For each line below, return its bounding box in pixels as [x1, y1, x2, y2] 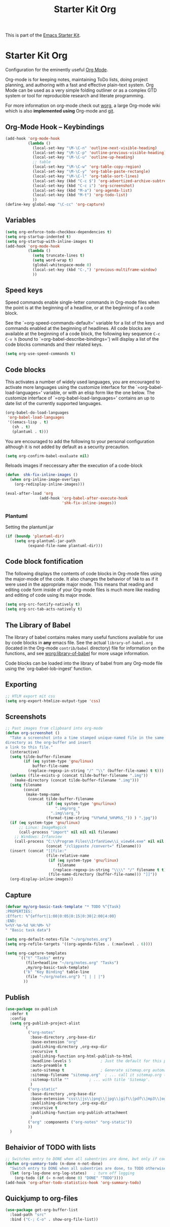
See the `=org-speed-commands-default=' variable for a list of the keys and [5, 320, 164, 326]
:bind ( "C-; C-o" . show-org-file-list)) [10, 1217, 99, 1222]
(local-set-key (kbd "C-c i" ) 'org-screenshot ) [32, 183, 135, 188]
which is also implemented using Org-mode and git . [5, 108, 115, 114]
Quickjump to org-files [5, 1194, 78, 1203]
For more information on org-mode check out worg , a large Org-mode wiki [5, 102, 160, 109]
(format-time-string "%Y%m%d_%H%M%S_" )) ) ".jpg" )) [46, 815, 157, 820]
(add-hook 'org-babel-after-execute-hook [39, 495, 128, 500]
